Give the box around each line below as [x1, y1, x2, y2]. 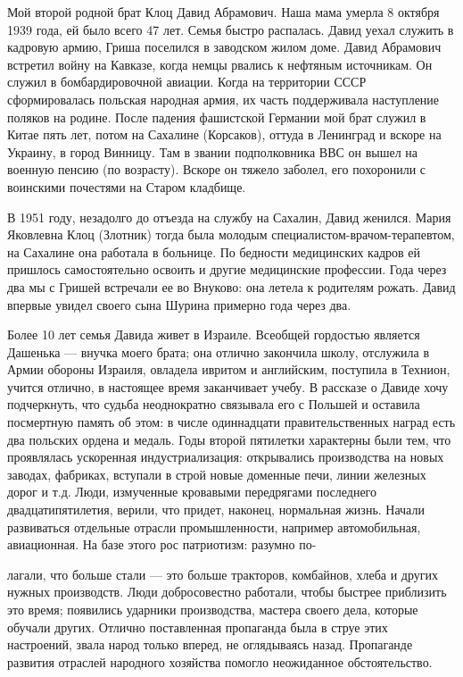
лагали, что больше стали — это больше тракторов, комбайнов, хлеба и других [7, 564, 439, 583]
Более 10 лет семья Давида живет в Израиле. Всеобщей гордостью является [7, 325, 420, 344]
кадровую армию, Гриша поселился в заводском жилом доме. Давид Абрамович [7, 38, 442, 56]
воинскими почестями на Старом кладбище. [7, 177, 246, 196]
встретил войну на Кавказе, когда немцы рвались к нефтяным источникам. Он [7, 54, 433, 73]
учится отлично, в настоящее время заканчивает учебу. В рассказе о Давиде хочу [7, 377, 449, 396]
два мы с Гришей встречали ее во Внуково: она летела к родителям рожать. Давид [7, 277, 456, 296]
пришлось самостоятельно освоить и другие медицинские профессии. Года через [7, 260, 447, 279]
